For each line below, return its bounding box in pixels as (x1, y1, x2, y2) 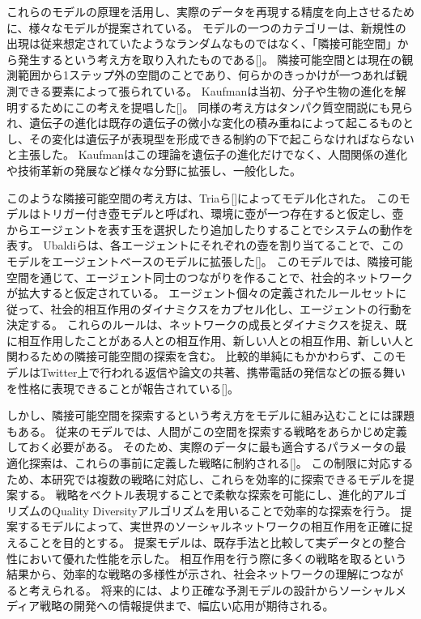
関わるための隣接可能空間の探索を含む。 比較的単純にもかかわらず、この (6, 348, 395, 365)
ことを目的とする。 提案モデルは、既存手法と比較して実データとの (28, 534, 384, 550)
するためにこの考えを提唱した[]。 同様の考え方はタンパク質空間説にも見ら (17, 98, 414, 115)
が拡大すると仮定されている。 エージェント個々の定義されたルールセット (6, 284, 395, 301)
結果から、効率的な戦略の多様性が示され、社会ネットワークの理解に (6, 566, 370, 583)
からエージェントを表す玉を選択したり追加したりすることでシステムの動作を (6, 220, 414, 237)
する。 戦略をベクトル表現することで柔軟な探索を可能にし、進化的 (17, 486, 373, 503)
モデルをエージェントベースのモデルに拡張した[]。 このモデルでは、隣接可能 (6, 252, 413, 269)
